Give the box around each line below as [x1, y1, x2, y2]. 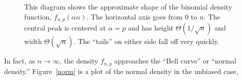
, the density [59, 55, 98, 66]
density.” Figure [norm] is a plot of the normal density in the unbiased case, [4, 65, 238, 76]
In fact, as [4, 55, 35, 66]
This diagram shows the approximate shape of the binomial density [24, 1, 232, 11]
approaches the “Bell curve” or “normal [114, 55, 236, 66]
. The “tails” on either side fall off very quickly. [74, 36, 219, 46]
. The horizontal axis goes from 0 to [86, 11, 198, 21]
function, [24, 11, 52, 21]
